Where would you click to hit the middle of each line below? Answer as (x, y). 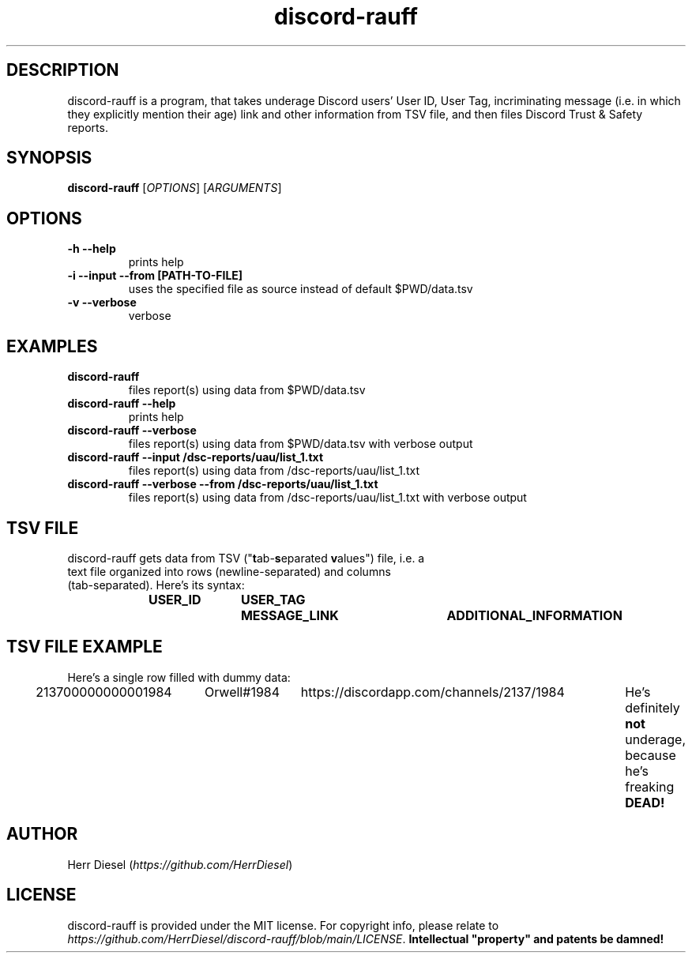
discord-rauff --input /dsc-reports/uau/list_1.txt (196, 457)
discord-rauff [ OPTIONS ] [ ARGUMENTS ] (175, 188)
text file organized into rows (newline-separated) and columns (229, 571)
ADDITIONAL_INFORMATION (534, 615)
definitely (653, 707)
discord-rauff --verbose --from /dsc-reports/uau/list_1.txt (223, 484)
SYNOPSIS (49, 158)
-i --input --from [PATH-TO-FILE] (155, 276)
